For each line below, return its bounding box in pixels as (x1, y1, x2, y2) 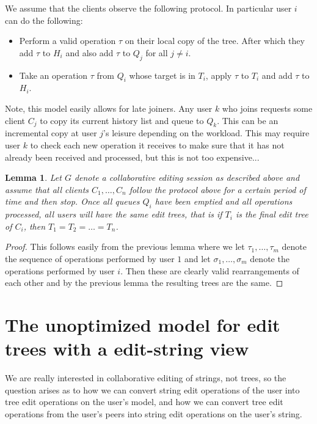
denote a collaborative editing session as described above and (74, 171, 300, 184)
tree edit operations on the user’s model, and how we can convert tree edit (5, 395, 283, 408)
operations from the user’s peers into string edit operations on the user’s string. (5, 407, 302, 420)
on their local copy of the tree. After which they (125, 34, 305, 47)
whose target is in (129, 68, 195, 81)
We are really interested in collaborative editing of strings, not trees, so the (5, 371, 286, 384)
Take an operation (19, 68, 88, 81)
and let (184, 252, 211, 265)
